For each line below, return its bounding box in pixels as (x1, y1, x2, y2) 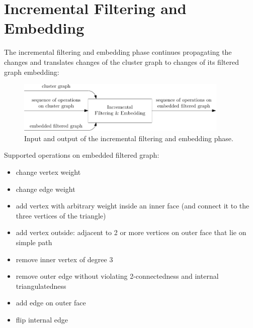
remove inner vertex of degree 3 (16, 254, 113, 264)
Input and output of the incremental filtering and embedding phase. (24, 133, 233, 143)
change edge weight (16, 183, 75, 194)
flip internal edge (16, 314, 68, 324)
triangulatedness (16, 280, 66, 291)
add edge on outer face (16, 297, 86, 308)
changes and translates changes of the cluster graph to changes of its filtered (4, 56, 239, 67)
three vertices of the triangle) (16, 210, 106, 221)
